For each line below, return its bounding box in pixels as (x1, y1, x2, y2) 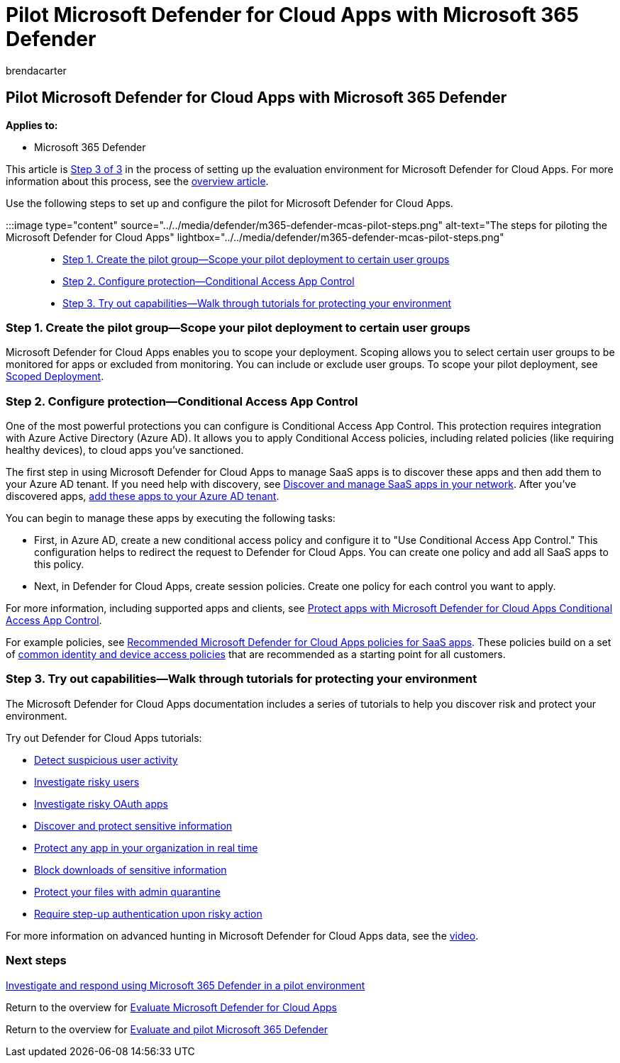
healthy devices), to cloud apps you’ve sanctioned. (6, 444, 244, 457)
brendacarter (6, 64, 67, 77)
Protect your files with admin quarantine (34, 885, 221, 898)
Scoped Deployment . (6, 370, 104, 383)
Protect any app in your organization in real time (34, 841, 258, 854)
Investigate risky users (34, 775, 140, 788)
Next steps (6, 953, 67, 968)
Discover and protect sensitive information (34, 819, 233, 832)
